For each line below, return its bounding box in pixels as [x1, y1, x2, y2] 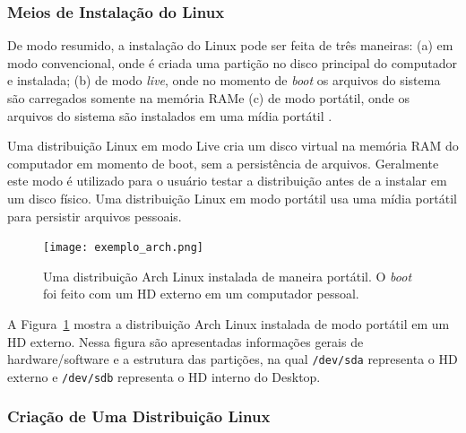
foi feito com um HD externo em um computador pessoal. [43, 284, 359, 303]
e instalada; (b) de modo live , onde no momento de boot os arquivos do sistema [7, 71, 441, 90]
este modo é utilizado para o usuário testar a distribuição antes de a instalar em [7, 171, 447, 190]
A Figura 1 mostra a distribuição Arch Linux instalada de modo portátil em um [7, 315, 450, 333]
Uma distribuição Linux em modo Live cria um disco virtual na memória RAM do [7, 136, 459, 155]
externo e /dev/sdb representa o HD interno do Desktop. [7, 367, 321, 385]
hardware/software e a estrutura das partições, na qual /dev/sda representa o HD [7, 350, 458, 368]
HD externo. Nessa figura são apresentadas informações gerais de [7, 332, 364, 351]
